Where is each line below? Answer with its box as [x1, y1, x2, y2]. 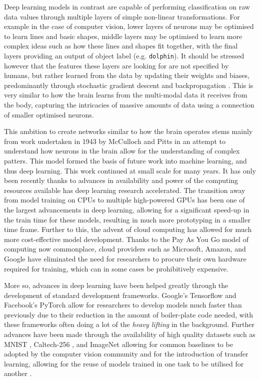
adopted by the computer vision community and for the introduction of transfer [4, 348, 248, 359]
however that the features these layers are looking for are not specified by [4, 60, 229, 70]
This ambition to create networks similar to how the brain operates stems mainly [4, 126, 253, 136]
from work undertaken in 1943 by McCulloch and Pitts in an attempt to [4, 135, 225, 146]
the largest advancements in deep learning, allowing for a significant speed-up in [4, 204, 249, 214]
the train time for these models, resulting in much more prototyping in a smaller [4, 214, 250, 224]
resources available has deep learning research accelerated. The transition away [4, 184, 245, 195]
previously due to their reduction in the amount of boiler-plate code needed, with [4, 309, 253, 319]
